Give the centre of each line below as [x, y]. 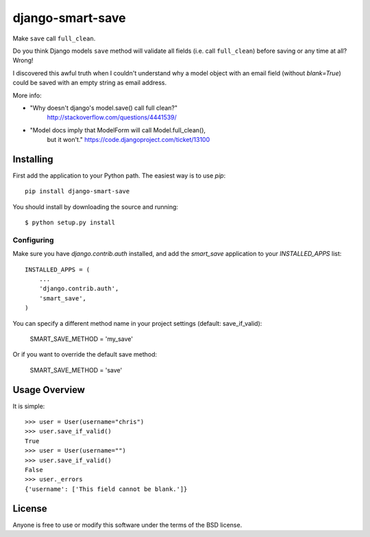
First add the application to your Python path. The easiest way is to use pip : [119, 176]
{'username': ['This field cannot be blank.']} [106, 489]
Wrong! [23, 60]
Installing [33, 159]
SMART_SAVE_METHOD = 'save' [76, 370]
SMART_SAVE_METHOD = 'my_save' [82, 339]
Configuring [33, 240]
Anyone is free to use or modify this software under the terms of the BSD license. [127, 525]
